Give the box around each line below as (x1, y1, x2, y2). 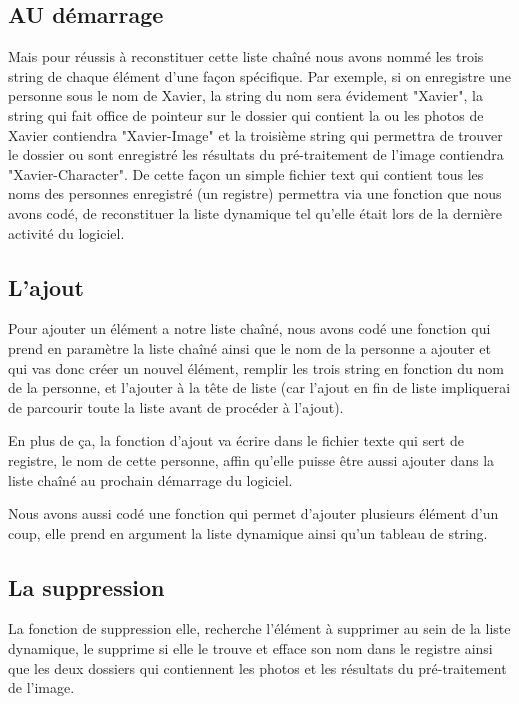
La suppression (8, 571, 165, 602)
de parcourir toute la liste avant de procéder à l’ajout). (8, 396, 344, 417)
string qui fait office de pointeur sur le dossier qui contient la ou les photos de (8, 104, 484, 125)
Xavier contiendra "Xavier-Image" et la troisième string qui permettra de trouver (8, 124, 503, 145)
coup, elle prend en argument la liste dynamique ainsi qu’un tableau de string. (8, 522, 488, 543)
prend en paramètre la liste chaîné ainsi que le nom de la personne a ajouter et (8, 337, 492, 358)
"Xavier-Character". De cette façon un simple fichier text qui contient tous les (8, 163, 484, 184)
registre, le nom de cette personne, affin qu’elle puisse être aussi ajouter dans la (8, 449, 495, 470)
